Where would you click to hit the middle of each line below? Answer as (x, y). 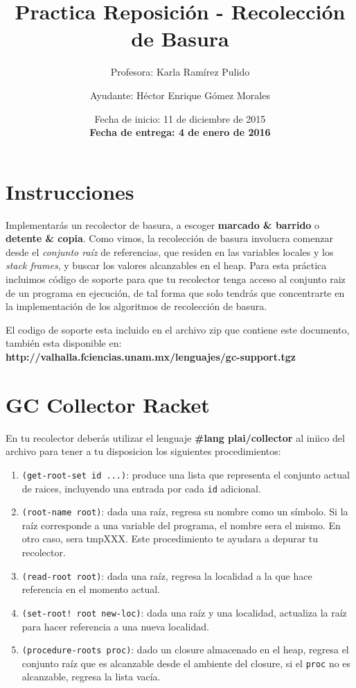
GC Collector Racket (108, 404)
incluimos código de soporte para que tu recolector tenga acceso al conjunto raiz (176, 279)
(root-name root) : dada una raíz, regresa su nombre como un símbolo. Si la (185, 511)
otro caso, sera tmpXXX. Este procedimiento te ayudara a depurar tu (170, 539)
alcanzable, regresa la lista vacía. (91, 677)
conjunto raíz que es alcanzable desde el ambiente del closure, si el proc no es (186, 663)
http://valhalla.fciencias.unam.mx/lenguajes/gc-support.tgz (151, 356)
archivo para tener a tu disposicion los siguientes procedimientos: (143, 451)
